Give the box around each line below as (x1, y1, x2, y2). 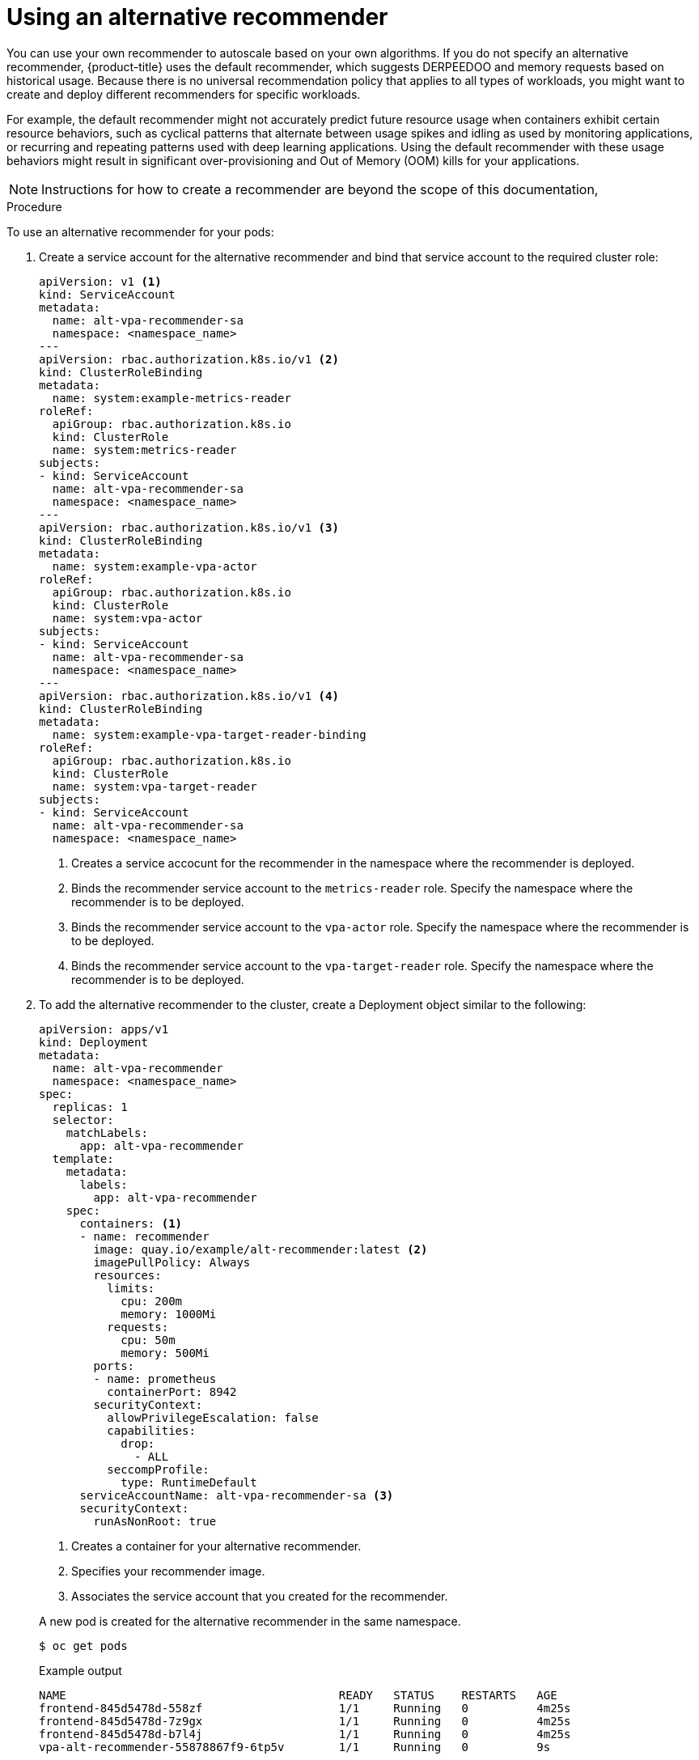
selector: (52, 1113, 114, 1126)
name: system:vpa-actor (52, 611, 203, 625)
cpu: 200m (121, 1294, 183, 1308)
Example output (39, 1663, 122, 1677)
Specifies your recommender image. (71, 1563, 265, 1578)
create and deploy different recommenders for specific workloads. (6, 87, 361, 101)
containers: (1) (79, 1216, 183, 1230)
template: (52, 1151, 114, 1165)
